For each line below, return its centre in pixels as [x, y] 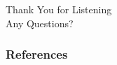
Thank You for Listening [59, 9]
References [37, 54]
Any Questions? [40, 23]
